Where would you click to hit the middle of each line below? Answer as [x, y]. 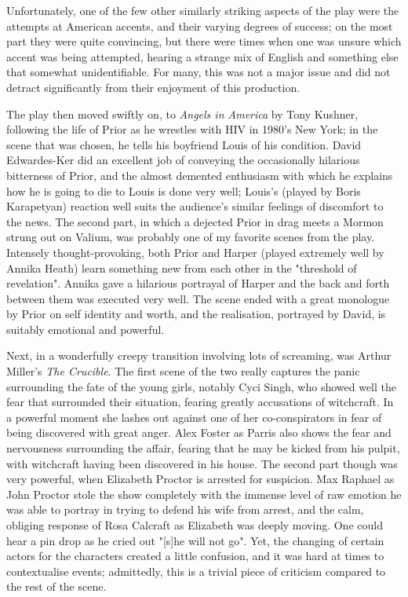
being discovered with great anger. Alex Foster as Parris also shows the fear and [199, 432]
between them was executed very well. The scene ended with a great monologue [198, 298]
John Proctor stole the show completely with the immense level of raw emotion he [204, 494]
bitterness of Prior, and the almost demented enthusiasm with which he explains [200, 175]
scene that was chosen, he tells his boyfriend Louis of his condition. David [184, 144]
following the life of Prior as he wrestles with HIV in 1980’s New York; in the [192, 129]
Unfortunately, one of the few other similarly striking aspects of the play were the [203, 10]
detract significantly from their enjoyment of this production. [153, 87]
